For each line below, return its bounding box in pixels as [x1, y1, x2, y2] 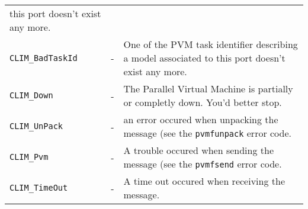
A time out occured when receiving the [123, 174, 285, 188]
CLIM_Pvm [9, 152, 49, 162]
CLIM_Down [9, 91, 53, 100]
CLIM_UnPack [9, 121, 63, 131]
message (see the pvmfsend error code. [123, 157, 282, 171]
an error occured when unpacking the [123, 112, 278, 126]
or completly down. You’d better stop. [123, 95, 282, 109]
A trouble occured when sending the [123, 143, 274, 157]
